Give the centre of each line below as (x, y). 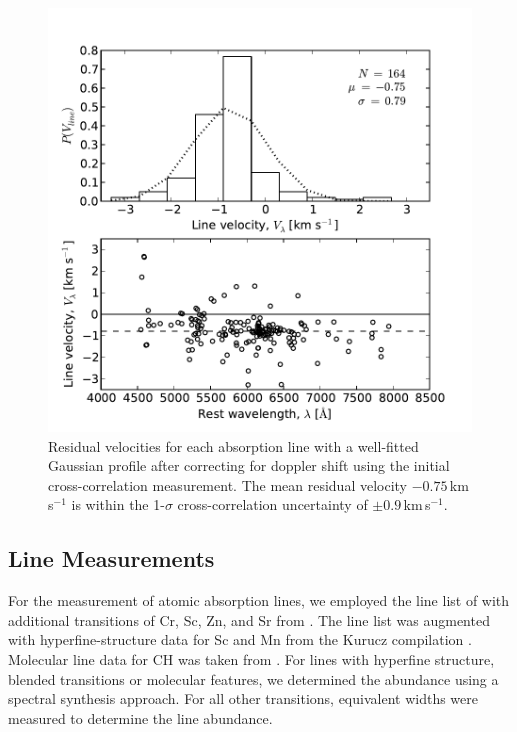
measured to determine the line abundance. (140, 717)
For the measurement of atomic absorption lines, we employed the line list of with (259, 600)
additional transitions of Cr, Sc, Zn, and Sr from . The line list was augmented (249, 619)
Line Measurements (111, 558)
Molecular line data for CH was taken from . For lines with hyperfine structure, (251, 658)
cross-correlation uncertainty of (272, 504)
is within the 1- (118, 504)
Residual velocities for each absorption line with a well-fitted (233, 445)
